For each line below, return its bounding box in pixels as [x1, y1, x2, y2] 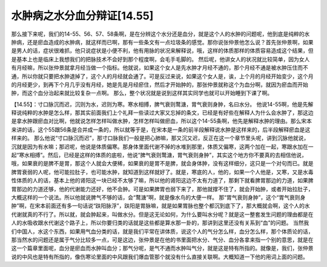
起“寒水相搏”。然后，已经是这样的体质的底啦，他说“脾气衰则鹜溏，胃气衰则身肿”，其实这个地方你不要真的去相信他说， [11, 151, 307, 159]
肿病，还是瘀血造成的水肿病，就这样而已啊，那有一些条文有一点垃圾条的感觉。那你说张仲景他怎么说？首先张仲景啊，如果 [11, 38, 314, 45]
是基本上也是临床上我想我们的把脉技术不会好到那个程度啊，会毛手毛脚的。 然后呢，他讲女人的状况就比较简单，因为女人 [11, 55, 310, 63]
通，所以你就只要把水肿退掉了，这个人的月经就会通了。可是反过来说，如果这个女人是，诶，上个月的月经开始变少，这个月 [11, 73, 314, 80]
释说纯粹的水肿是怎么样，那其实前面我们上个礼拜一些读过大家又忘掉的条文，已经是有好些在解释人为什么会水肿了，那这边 [11, 109, 314, 116]
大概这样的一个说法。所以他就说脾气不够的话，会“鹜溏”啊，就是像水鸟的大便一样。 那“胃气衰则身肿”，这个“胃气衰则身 [11, 194, 306, 201]
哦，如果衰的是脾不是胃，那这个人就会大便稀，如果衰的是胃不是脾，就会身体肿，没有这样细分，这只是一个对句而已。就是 [11, 160, 314, 167]
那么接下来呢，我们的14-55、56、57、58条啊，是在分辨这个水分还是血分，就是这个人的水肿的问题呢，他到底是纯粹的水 [11, 30, 310, 38]
